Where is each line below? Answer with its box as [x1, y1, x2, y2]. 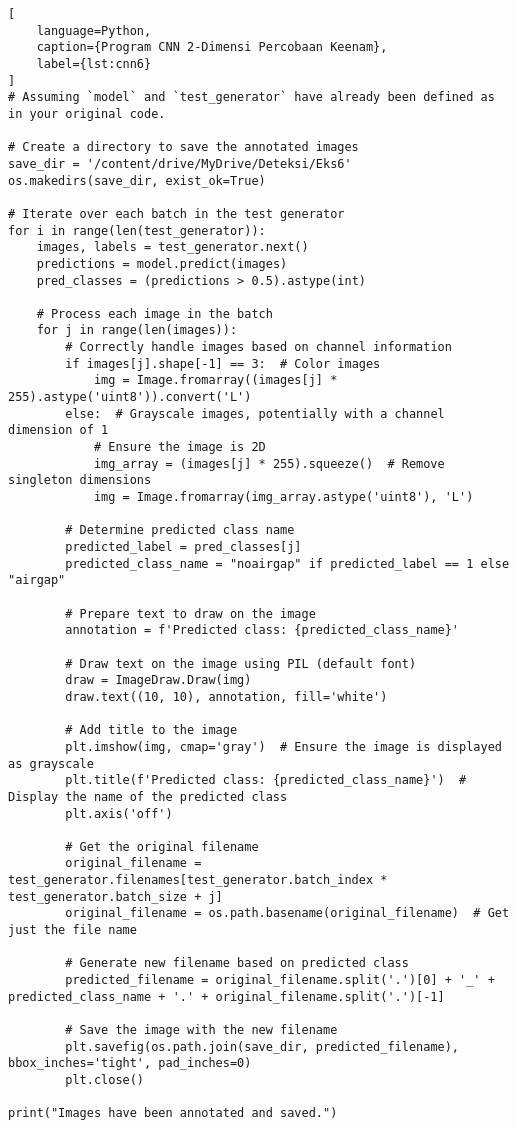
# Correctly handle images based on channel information [65, 340, 452, 355]
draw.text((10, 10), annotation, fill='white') [65, 689, 388, 704]
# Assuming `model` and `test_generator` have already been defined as [8, 90, 495, 105]
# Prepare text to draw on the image [65, 606, 316, 621]
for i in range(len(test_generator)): [8, 223, 266, 238]
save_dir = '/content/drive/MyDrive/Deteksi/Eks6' [8, 156, 352, 171]
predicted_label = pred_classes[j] [65, 540, 302, 554]
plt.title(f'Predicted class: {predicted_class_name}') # [65, 773, 467, 788]
